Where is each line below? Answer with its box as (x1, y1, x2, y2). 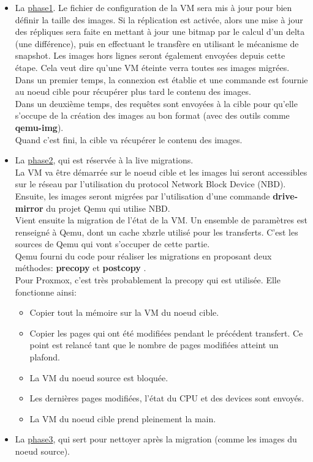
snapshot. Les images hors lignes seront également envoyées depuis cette (15, 49, 285, 62)
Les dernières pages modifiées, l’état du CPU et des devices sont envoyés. (29, 392, 304, 404)
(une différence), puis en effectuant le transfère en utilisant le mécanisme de (15, 37, 299, 50)
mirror (15, 201, 43, 214)
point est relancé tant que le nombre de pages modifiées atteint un (29, 338, 279, 351)
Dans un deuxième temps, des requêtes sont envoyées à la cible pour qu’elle (15, 97, 298, 110)
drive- (273, 189, 298, 202)
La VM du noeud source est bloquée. (29, 371, 168, 384)
